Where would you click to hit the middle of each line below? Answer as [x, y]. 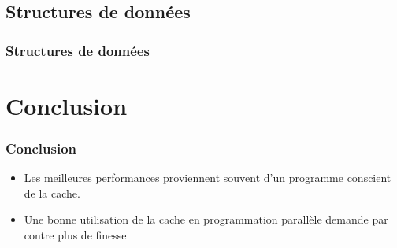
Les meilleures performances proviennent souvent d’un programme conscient [208, 178]
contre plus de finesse [75, 235]
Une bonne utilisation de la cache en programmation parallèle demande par [206, 219]
